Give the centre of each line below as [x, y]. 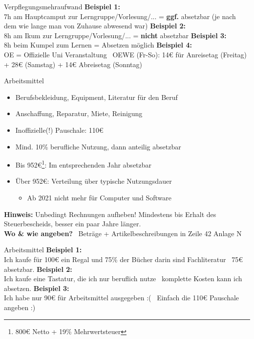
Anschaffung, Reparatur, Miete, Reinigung [79, 113]
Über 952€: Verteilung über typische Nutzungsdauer [94, 181]
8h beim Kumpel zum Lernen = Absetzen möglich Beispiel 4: [98, 45]
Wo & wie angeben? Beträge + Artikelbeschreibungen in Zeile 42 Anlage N [123, 233]
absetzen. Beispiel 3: [37, 288]
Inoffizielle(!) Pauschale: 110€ [59, 130]
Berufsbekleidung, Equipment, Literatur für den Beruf [96, 97]
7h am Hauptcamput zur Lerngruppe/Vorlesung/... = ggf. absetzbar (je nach [120, 16]
